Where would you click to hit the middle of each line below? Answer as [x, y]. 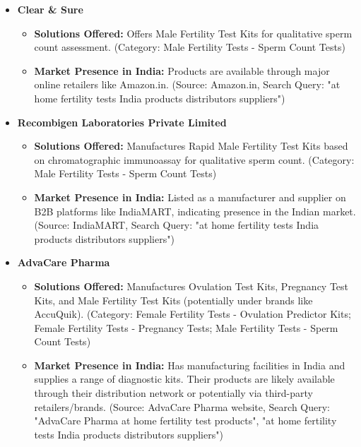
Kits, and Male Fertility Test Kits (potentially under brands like [173, 300]
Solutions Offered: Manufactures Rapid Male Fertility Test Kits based [191, 146]
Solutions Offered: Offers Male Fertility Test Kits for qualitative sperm [193, 33]
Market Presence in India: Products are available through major [182, 70]
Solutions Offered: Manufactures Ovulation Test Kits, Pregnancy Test [191, 286]
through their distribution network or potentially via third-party [173, 393]
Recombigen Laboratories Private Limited [122, 122]
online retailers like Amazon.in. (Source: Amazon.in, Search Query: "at [187, 84]
